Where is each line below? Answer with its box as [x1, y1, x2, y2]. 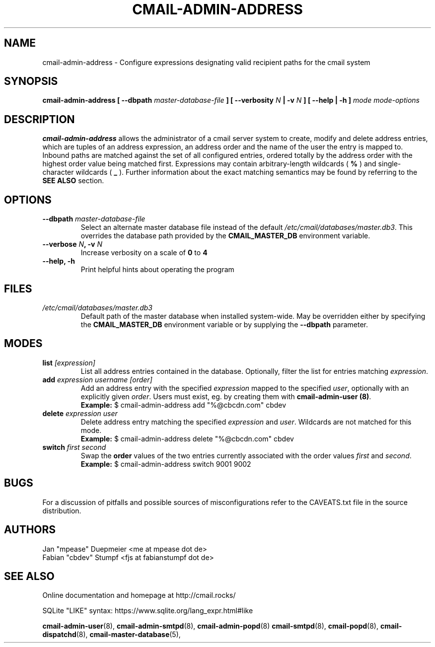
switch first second [42, 442, 106, 451]
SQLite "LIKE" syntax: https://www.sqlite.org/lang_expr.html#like [42, 606, 253, 615]
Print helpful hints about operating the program [80, 265, 234, 274]
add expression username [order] [42, 375, 152, 384]
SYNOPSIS [4, 75, 58, 88]
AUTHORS [4, 523, 56, 536]
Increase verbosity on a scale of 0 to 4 [80, 248, 208, 257]
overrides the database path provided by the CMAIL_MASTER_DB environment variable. [80, 231, 370, 240]
